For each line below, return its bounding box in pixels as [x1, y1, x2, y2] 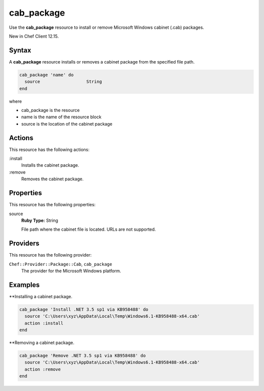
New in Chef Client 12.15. [9, 33, 59, 39]
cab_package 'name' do [19, 72, 74, 78]
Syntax [9, 46, 31, 54]
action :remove [24, 367, 61, 372]
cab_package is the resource [21, 107, 80, 113]
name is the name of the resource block [21, 114, 102, 120]
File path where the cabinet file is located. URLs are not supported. [21, 226, 156, 232]
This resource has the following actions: [9, 147, 90, 152]
